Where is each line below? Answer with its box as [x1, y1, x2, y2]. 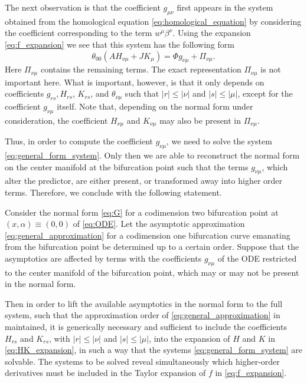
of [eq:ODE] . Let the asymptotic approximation [73, 217, 245, 230]
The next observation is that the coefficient [5, 1, 161, 13]
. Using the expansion [172, 27, 251, 39]
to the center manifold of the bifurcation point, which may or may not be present [5, 266, 299, 278]
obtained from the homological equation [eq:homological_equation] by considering [5, 15, 302, 27]
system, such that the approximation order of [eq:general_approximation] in [5, 309, 280, 321]
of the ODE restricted [217, 252, 297, 264]
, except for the [237, 87, 293, 100]
